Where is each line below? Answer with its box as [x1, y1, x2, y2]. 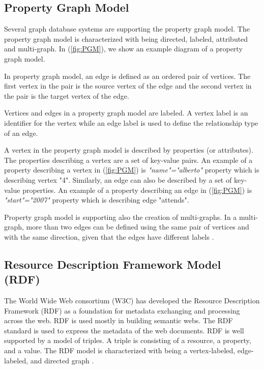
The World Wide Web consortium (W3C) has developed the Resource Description [4, 295, 260, 306]
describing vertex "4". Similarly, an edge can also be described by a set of [4, 174, 232, 185]
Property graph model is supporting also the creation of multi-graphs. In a [4, 211, 237, 222]
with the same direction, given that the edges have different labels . [4, 231, 214, 242]
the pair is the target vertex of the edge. [4, 90, 129, 101]
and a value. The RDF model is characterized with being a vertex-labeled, [4, 345, 236, 356]
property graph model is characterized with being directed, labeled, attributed [4, 33, 248, 44]
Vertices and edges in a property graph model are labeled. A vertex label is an [4, 107, 248, 118]
